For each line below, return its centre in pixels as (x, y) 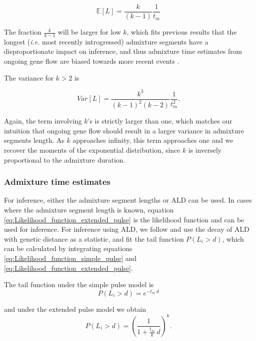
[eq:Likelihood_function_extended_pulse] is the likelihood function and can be (124, 219)
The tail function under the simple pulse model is (79, 284)
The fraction (23, 32)
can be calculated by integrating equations (68, 248)
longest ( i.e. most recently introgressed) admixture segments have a (106, 41)
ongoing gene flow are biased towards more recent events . (92, 61)
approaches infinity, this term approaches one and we (153, 140)
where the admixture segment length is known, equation (89, 209)
